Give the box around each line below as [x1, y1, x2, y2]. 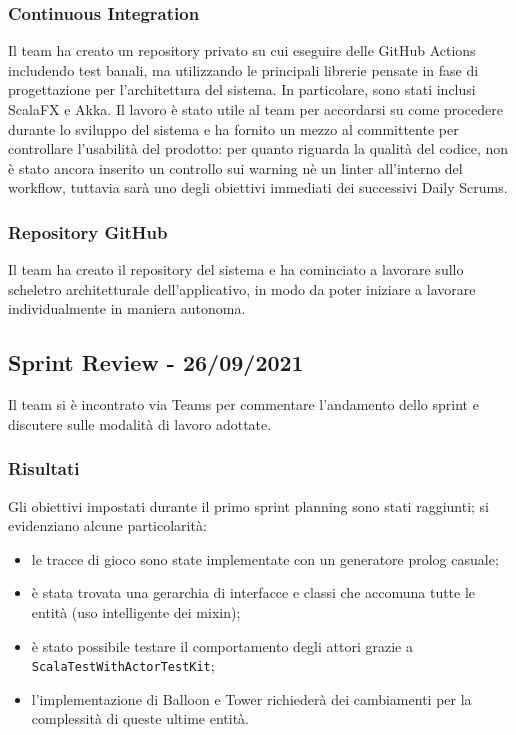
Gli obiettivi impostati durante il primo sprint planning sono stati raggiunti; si [8, 495, 489, 516]
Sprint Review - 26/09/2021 [8, 347, 304, 378]
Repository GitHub [8, 219, 168, 244]
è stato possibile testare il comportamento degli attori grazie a [31, 635, 413, 656]
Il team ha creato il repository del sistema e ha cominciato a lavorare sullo [8, 259, 464, 280]
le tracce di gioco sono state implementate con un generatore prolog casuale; [31, 548, 499, 569]
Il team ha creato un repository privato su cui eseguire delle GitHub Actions [8, 40, 476, 61]
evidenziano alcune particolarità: [8, 515, 207, 536]
